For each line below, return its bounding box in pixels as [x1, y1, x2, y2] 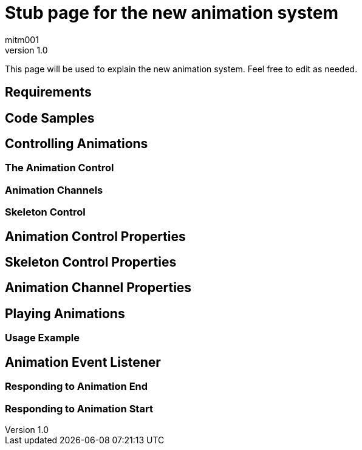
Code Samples [5, 110, 95, 126]
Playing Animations [5, 305, 125, 321]
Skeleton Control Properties [5, 254, 177, 270]
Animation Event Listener [5, 354, 161, 370]
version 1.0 [5, 44, 48, 55]
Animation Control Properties [5, 228, 186, 244]
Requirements [5, 84, 92, 100]
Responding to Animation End [5, 380, 148, 393]
